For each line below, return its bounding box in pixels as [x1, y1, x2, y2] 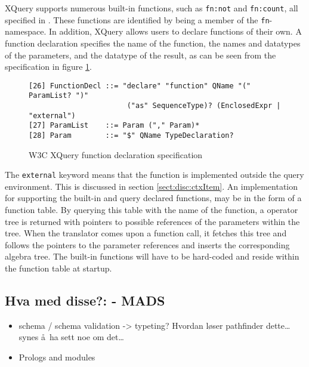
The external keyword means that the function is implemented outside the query [5, 168, 304, 181]
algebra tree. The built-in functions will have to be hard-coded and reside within [5, 250, 299, 263]
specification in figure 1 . [5, 60, 92, 73]
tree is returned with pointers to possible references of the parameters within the [5, 215, 300, 227]
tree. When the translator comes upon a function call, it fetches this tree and [5, 227, 287, 239]
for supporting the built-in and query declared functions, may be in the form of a [5, 192, 302, 204]
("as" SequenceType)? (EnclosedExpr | [126, 101, 281, 110]
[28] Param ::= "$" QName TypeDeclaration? [29, 131, 234, 140]
